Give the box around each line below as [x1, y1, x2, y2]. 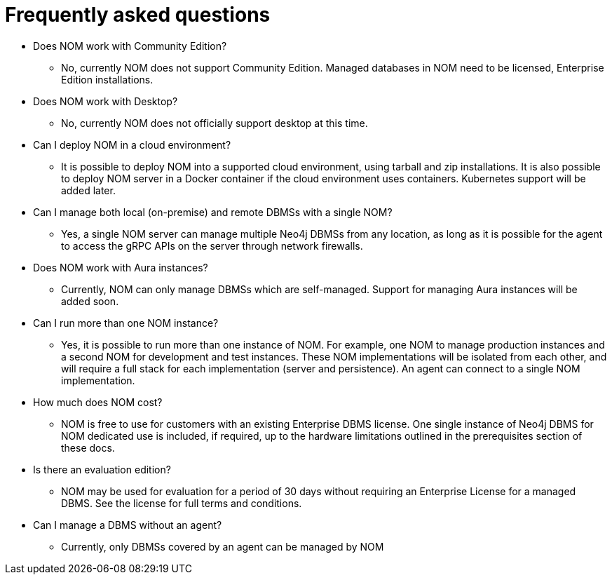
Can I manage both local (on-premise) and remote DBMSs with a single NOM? [33, 205, 393, 218]
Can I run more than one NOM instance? [33, 316, 219, 329]
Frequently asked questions [5, 3, 271, 27]
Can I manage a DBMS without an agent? [33, 518, 222, 531]
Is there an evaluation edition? [33, 463, 171, 476]
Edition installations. [61, 73, 154, 86]
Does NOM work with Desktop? [33, 95, 178, 107]
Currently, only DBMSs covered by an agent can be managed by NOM [61, 540, 384, 553]
